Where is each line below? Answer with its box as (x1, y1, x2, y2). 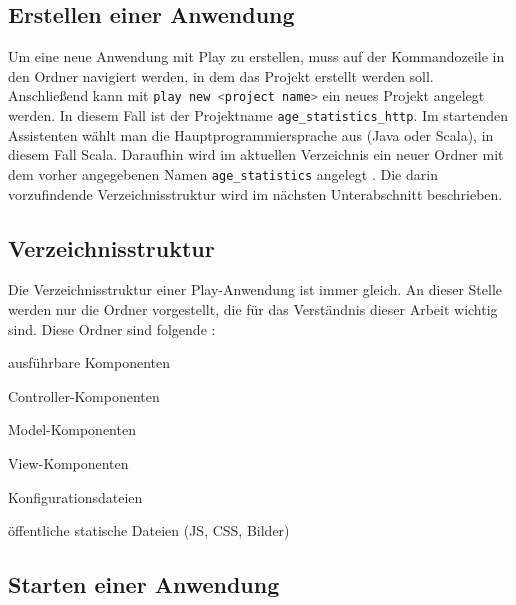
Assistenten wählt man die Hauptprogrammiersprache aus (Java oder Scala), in (8, 124, 494, 145)
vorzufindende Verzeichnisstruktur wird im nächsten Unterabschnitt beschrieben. (8, 183, 503, 204)
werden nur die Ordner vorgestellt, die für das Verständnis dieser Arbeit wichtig (8, 298, 498, 319)
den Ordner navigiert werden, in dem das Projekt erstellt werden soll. (8, 65, 434, 86)
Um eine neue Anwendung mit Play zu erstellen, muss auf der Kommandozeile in (8, 46, 505, 67)
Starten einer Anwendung (8, 569, 280, 600)
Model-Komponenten (8, 419, 136, 440)
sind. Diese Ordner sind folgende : (8, 318, 216, 339)
